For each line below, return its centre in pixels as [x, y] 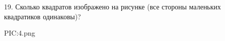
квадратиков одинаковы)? [43, 16]
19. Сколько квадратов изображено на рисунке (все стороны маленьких [112, 6]
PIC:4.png [20, 33]
